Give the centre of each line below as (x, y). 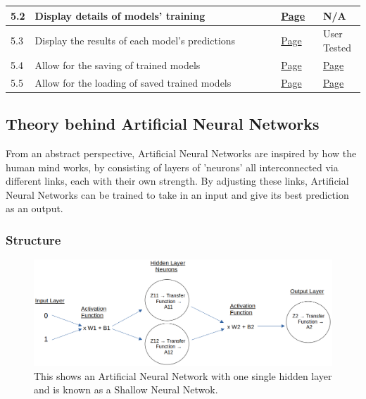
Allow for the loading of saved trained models (133, 82)
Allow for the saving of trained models (118, 65)
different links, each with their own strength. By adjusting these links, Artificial (177, 181)
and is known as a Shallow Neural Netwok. (126, 389)
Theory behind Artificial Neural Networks (163, 124)
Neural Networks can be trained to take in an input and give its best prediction (177, 194)
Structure (33, 239)
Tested (337, 47)
